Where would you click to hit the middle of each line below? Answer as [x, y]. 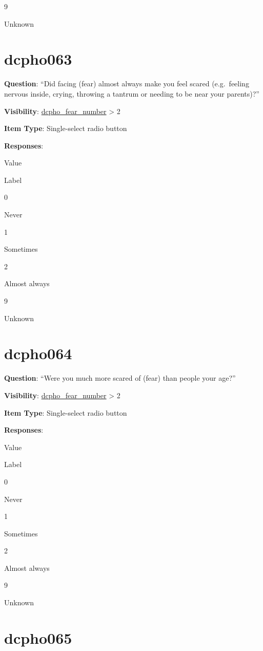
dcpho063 [38, 59]
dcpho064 [38, 353]
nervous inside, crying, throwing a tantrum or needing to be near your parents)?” [132, 93]
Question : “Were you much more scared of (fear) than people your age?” [120, 378]
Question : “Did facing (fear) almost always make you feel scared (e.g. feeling [127, 83]
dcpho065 [38, 637]
